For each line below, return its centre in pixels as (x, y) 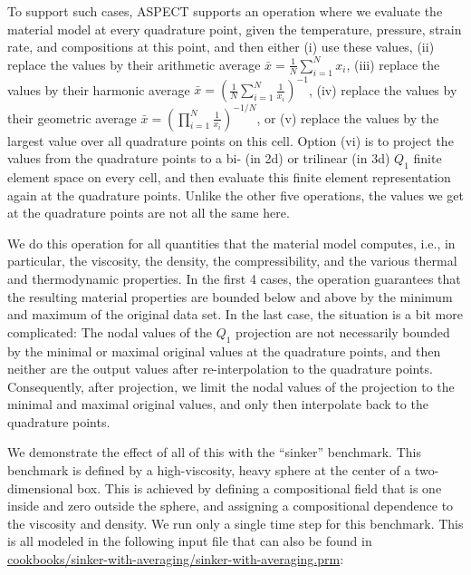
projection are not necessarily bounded (343, 331)
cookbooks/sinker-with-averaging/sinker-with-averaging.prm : (176, 559)
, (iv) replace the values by (383, 89)
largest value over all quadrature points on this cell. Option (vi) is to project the (231, 140)
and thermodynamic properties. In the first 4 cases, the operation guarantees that (234, 278)
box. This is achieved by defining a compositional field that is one (260, 487)
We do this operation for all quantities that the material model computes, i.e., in (231, 243)
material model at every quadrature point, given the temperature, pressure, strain (235, 29)
